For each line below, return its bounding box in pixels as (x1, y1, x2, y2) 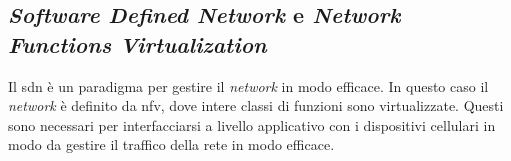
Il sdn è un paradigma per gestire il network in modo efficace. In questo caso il (8, 75, 489, 96)
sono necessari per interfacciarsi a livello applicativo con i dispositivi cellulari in (8, 114, 496, 135)
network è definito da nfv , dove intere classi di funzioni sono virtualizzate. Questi (8, 95, 504, 116)
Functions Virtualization (8, 28, 267, 59)
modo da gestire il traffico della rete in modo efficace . (8, 134, 335, 155)
